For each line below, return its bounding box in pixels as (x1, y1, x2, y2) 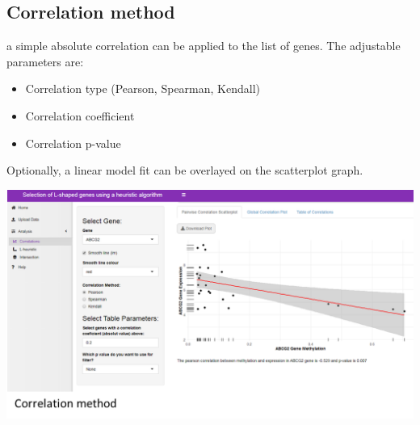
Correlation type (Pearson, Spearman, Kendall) (25, 80, 260, 97)
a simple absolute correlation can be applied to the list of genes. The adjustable (6, 37, 401, 54)
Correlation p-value (25, 134, 121, 151)
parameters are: (6, 53, 84, 69)
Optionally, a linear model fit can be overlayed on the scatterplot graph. (6, 162, 363, 179)
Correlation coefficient (25, 107, 135, 124)
